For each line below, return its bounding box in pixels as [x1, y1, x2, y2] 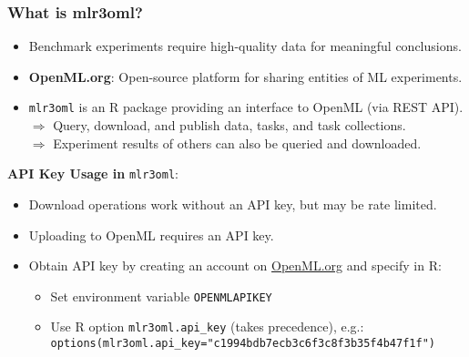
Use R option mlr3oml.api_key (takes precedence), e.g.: [50, 317, 364, 336]
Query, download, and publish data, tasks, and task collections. [53, 116, 406, 135]
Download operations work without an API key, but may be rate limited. [28, 194, 437, 213]
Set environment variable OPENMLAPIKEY [50, 286, 272, 305]
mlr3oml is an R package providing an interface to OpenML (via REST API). [28, 97, 464, 117]
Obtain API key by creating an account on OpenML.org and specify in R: [28, 256, 442, 275]
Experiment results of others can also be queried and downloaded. [53, 133, 422, 152]
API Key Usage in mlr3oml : [7, 164, 178, 183]
